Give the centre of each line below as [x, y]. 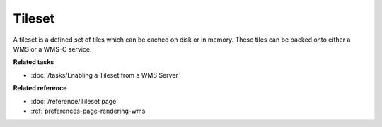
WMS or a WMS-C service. [52, 49]
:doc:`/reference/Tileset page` [75, 101]
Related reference [40, 88]
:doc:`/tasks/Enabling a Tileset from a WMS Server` [105, 75]
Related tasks [34, 62]
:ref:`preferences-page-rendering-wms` [89, 111]
